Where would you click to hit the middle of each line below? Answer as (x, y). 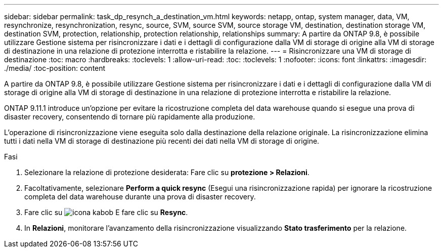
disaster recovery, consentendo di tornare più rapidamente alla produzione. (130, 117)
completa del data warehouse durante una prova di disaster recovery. (140, 197)
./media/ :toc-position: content (55, 68)
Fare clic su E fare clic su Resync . (106, 212)
